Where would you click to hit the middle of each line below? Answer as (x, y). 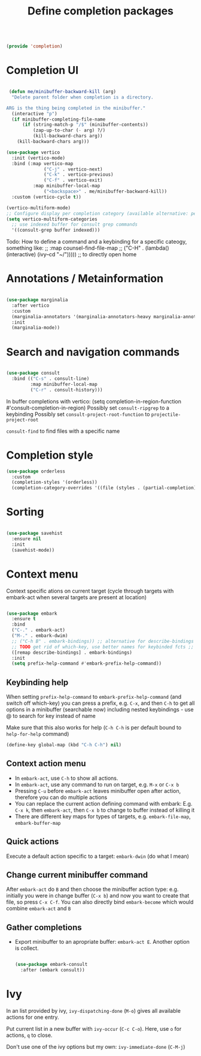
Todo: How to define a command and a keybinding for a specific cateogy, (97, 242)
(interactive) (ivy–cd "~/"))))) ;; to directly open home (71, 255)
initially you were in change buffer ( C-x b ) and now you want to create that (98, 896)
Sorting (25, 512)
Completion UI (42, 71)
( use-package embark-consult (51, 965)
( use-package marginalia (37, 300)
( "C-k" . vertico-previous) (79, 175)
